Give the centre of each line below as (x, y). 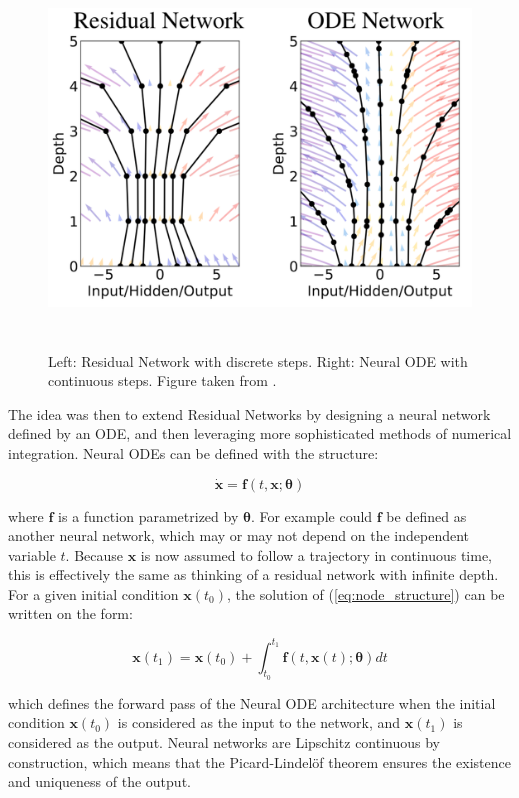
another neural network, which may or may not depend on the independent (239, 535)
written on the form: (70, 613)
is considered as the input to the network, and (259, 722)
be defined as (426, 515)
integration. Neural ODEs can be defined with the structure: (193, 452)
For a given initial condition (93, 593)
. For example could (311, 515)
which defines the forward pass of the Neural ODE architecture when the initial (252, 702)
